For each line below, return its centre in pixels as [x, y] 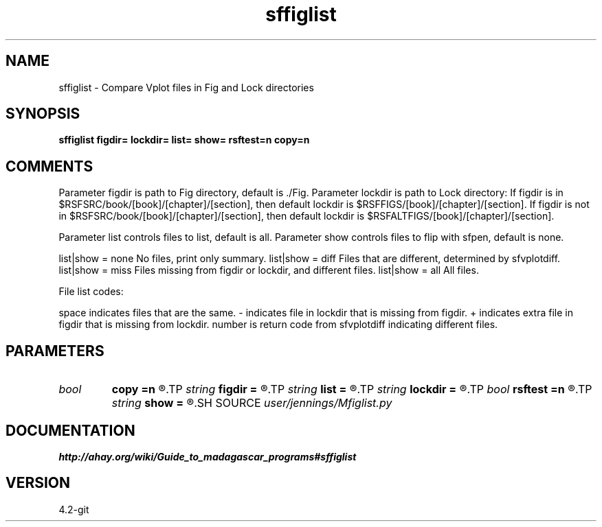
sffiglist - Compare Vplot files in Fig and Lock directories [186, 87]
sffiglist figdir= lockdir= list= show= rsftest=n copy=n [184, 140]
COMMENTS [49, 166]
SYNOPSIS [43, 114]
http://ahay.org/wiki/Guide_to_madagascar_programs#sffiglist [208, 456]
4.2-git [74, 509]
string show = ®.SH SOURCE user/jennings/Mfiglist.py [252, 403]
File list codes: [91, 292]
